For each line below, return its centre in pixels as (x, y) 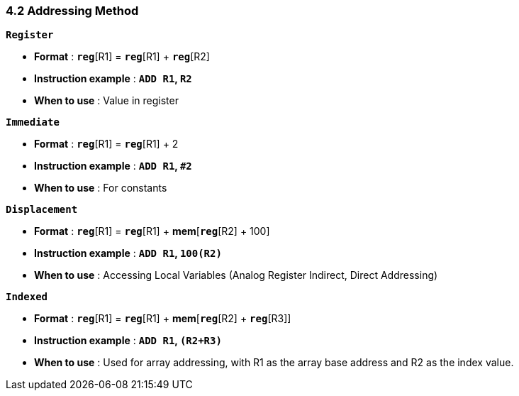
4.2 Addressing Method (72, 11)
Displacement (42, 210)
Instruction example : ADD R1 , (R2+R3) (128, 341)
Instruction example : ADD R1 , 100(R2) (128, 253)
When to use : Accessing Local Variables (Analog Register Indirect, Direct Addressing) (236, 275)
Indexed (27, 297)
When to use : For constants (101, 188)
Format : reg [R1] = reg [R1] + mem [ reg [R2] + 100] (152, 231)
